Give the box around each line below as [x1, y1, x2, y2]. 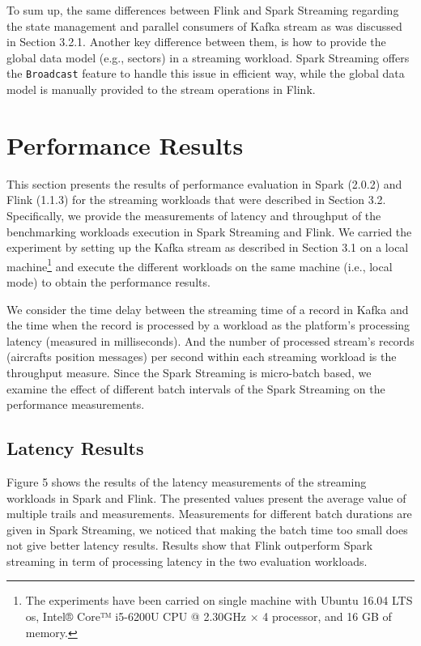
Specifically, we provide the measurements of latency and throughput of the [6, 206, 381, 223]
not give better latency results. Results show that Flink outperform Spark [6, 537, 373, 554]
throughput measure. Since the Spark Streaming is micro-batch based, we [6, 363, 372, 380]
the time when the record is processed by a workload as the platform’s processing [6, 317, 410, 334]
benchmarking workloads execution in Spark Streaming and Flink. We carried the [6, 223, 412, 240]
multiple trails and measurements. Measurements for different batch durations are [6, 505, 412, 522]
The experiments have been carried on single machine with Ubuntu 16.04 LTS [25, 592, 413, 609]
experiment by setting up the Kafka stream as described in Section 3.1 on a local [6, 239, 409, 256]
